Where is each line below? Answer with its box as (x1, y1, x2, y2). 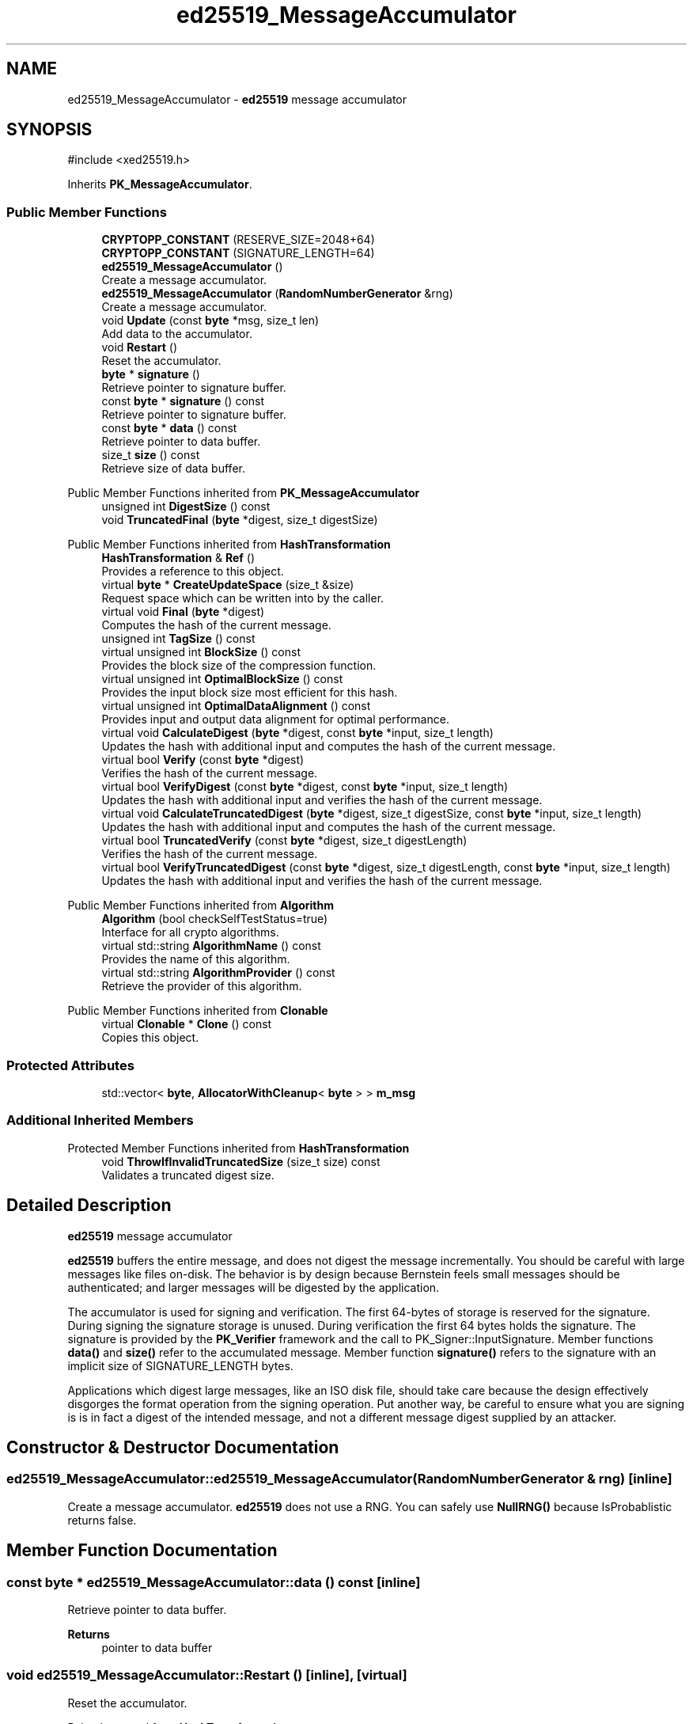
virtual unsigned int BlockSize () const (101, 645, 301, 659)
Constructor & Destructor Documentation (6, 1437, 339, 1457)
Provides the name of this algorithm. (101, 952, 290, 966)
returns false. (67, 1513, 137, 1527)
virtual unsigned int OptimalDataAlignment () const (101, 699, 371, 713)
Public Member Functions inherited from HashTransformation (67, 537, 391, 552)
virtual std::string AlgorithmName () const (101, 939, 321, 953)
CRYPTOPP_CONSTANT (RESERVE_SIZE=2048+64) (101, 233, 375, 247)
